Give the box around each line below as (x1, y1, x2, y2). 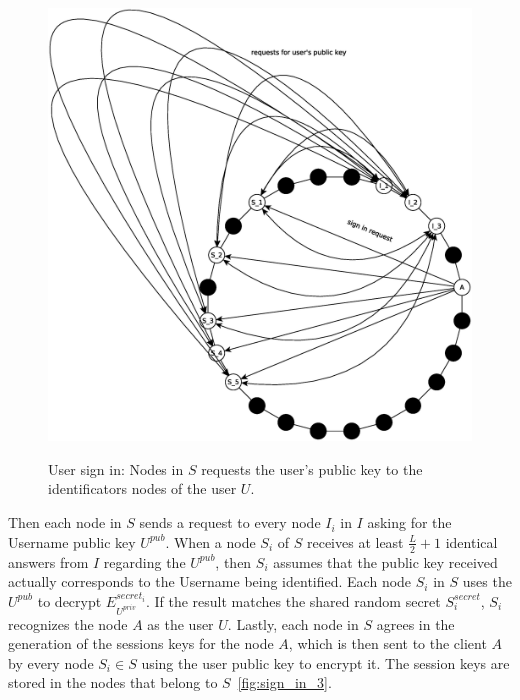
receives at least (306, 531, 404, 552)
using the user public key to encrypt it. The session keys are (141, 652, 510, 673)
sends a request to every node (139, 512, 321, 533)
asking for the (367, 512, 452, 533)
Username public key (8, 531, 136, 552)
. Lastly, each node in (227, 613, 359, 634)
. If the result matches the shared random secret (145, 590, 441, 611)
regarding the (103, 551, 186, 572)
